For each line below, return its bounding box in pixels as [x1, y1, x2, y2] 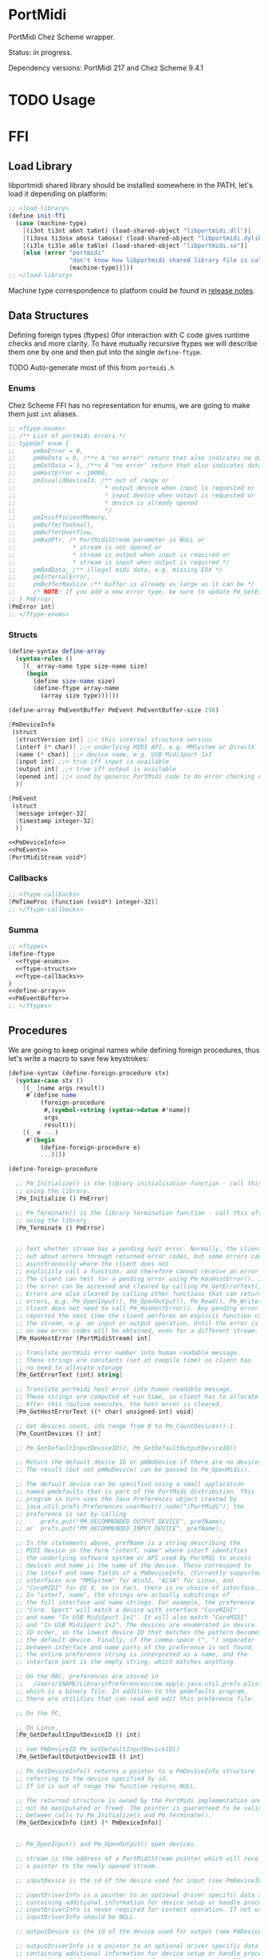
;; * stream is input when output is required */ [8, 558, 230, 566]
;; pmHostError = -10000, [8, 469, 109, 477]
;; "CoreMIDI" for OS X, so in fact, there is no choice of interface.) [15, 1583, 262, 1591]
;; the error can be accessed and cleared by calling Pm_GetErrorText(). [15, 1282, 266, 1290]
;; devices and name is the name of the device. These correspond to [15, 1561, 251, 1569]
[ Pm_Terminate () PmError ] [15, 1224, 105, 1232]
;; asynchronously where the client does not [15, 1260, 170, 1268]
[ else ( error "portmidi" [22, 249, 105, 257]
